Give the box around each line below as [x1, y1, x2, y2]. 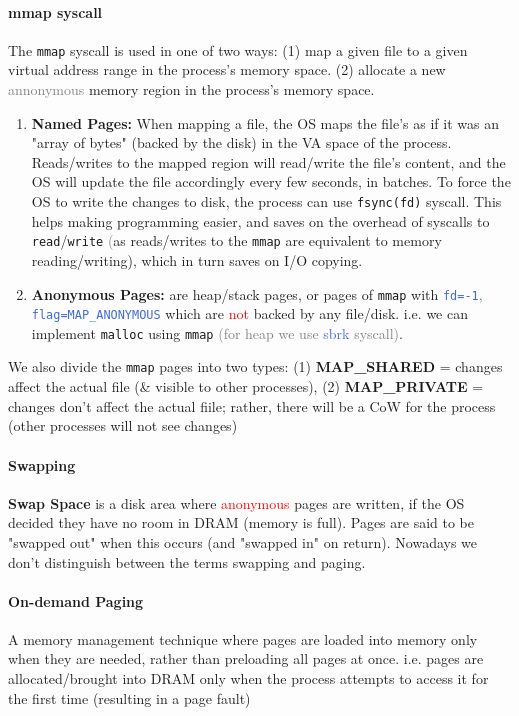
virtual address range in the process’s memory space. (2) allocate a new [8, 59, 446, 80]
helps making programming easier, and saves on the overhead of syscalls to [31, 210, 490, 231]
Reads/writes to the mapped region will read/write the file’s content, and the [31, 151, 506, 172]
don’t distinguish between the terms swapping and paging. [8, 551, 366, 572]
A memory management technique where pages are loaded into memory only [8, 628, 478, 649]
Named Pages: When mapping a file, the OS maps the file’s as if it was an [31, 112, 499, 133]
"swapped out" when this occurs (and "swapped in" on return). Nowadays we [8, 531, 478, 552]
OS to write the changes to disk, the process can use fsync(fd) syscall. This [31, 191, 502, 212]
